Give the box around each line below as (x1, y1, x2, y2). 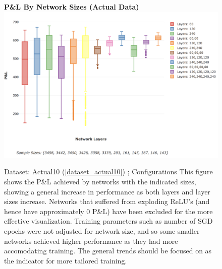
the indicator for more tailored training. (4, 255, 127, 265)
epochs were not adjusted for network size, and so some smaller (4, 226, 200, 236)
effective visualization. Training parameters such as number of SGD (4, 216, 213, 226)
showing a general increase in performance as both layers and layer (4, 186, 210, 196)
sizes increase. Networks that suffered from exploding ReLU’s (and (4, 196, 210, 207)
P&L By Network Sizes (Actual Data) (4, 2, 139, 12)
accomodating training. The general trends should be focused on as (4, 245, 212, 256)
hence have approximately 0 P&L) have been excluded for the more (4, 206, 213, 216)
